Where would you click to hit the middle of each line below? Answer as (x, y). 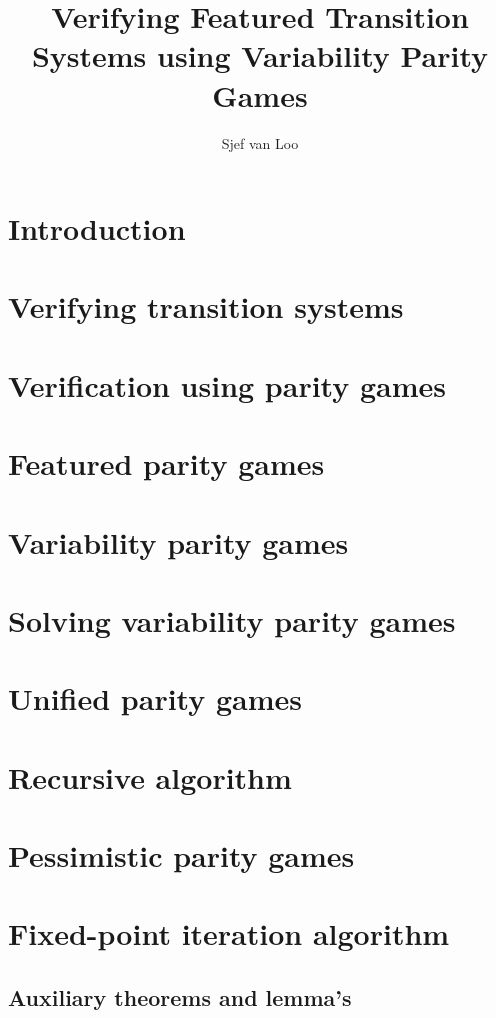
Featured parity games (166, 463)
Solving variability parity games (232, 619)
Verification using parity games (227, 384)
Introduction (97, 228)
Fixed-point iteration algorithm (229, 933)
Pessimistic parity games (181, 855)
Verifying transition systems (206, 306)
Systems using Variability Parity (260, 55)
